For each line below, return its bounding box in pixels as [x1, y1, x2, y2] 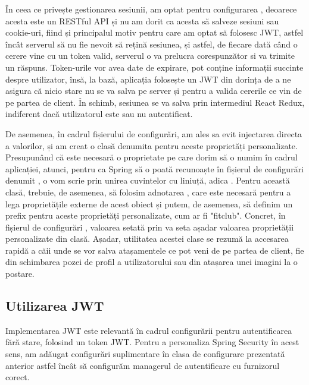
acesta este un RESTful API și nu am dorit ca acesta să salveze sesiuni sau [5, 14, 279, 27]
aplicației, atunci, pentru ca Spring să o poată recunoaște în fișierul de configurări [5, 162, 304, 175]
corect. [5, 371, 30, 383]
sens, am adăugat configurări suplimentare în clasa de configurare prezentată [5, 348, 285, 360]
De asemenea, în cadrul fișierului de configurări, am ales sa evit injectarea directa [5, 127, 302, 140]
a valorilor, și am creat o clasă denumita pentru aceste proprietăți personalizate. [5, 139, 298, 152]
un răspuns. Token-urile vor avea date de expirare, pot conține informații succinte [5, 61, 304, 73]
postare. [5, 267, 35, 280]
